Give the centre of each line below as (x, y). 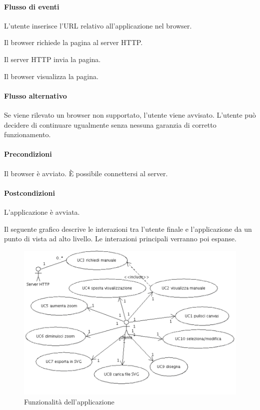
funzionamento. (27, 134)
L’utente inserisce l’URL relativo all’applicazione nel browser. (98, 25)
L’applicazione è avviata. (42, 212)
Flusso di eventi (32, 6)
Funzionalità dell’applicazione (69, 401)
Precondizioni (28, 154)
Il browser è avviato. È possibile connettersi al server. (86, 173)
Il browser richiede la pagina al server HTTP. (73, 42)
